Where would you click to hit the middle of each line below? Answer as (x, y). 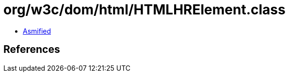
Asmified (37, 31)
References (32, 50)
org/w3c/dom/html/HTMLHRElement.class (144, 10)
